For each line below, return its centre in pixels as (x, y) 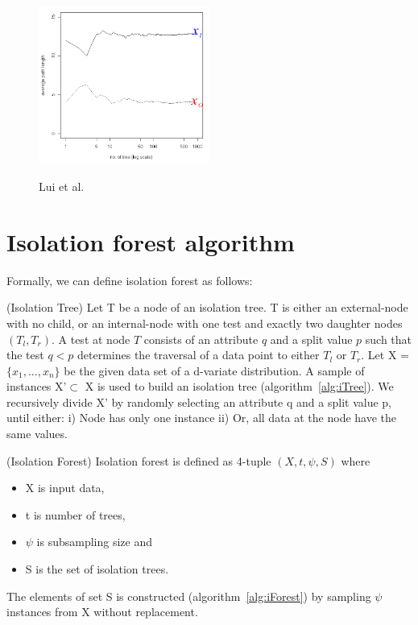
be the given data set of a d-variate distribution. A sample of (214, 370)
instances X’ (37, 386)
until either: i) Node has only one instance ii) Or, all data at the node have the (202, 418)
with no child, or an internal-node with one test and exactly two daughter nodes (205, 323)
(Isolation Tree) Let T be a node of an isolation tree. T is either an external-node (207, 307)
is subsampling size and (94, 542)
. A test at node (91, 339)
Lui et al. (62, 186)
